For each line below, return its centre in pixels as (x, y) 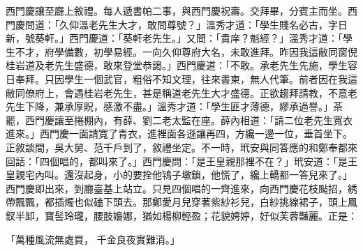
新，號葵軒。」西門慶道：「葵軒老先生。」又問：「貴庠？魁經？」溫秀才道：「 (174, 38)
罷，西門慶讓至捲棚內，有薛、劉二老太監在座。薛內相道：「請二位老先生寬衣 (179, 120)
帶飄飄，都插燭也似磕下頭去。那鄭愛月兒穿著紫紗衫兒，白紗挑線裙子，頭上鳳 (181, 202)
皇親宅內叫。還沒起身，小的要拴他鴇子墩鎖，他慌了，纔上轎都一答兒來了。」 (179, 175)
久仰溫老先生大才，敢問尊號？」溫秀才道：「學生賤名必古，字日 (203, 24)
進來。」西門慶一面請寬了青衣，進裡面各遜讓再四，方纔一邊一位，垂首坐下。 (179, 134)
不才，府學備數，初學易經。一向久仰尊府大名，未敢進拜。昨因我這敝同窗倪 (186, 51)
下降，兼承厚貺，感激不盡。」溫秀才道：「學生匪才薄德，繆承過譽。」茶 (184, 106)
